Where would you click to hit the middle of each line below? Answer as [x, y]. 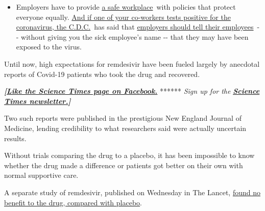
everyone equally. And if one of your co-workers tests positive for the [123, 17]
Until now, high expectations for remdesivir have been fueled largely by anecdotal [132, 63]
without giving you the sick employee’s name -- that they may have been [135, 36]
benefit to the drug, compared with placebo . [73, 202]
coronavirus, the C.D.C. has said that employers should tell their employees [135, 27]
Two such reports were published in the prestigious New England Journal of [123, 118]
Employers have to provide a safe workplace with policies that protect [126, 7]
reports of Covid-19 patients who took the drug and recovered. [102, 74]
